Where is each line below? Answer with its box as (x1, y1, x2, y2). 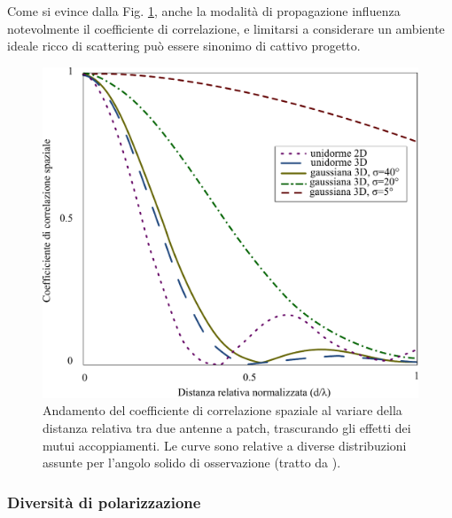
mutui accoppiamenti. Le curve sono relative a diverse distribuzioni (43, 436, 407, 454)
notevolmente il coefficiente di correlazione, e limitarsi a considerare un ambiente (7, 19, 445, 37)
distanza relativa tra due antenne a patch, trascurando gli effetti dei (43, 419, 411, 437)
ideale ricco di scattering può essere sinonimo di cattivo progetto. (7, 36, 361, 55)
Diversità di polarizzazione (7, 491, 201, 513)
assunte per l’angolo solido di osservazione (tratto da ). (43, 453, 341, 472)
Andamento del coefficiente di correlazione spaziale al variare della (43, 401, 402, 420)
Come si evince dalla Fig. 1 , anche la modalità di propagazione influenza (7, 2, 401, 20)
